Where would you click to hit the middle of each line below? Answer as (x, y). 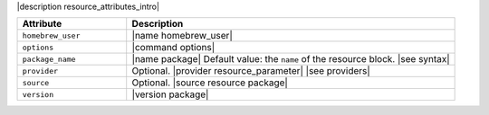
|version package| (170, 94)
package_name (49, 59)
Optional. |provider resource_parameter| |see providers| (251, 71)
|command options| (173, 48)
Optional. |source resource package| (210, 83)
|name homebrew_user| (182, 36)
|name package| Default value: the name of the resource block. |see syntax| (291, 59)
